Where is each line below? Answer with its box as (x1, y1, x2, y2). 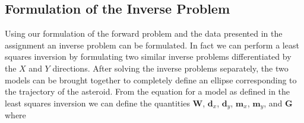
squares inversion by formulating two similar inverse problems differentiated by (5, 50, 292, 63)
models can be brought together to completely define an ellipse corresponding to (5, 73, 297, 86)
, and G (264, 96, 293, 109)
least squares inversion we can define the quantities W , (5, 96, 205, 109)
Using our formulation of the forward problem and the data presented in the (5, 27, 283, 40)
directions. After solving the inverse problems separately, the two (52, 61, 289, 74)
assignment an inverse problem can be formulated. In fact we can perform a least (5, 38, 299, 51)
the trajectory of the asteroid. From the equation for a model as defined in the (5, 85, 290, 98)
